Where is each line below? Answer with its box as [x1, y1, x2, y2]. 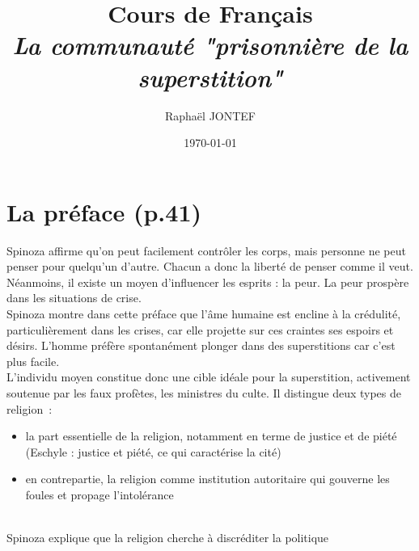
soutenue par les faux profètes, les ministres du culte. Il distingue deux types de [6, 384, 401, 401]
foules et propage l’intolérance [25, 486, 174, 503]
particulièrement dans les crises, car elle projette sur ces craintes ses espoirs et [6, 321, 394, 338]
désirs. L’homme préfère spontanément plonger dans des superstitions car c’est [6, 337, 396, 354]
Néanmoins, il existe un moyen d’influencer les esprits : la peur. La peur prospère [6, 273, 409, 290]
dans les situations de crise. [6, 289, 142, 306]
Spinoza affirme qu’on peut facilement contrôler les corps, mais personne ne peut [6, 242, 406, 259]
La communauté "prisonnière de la [12, 28, 408, 62]
